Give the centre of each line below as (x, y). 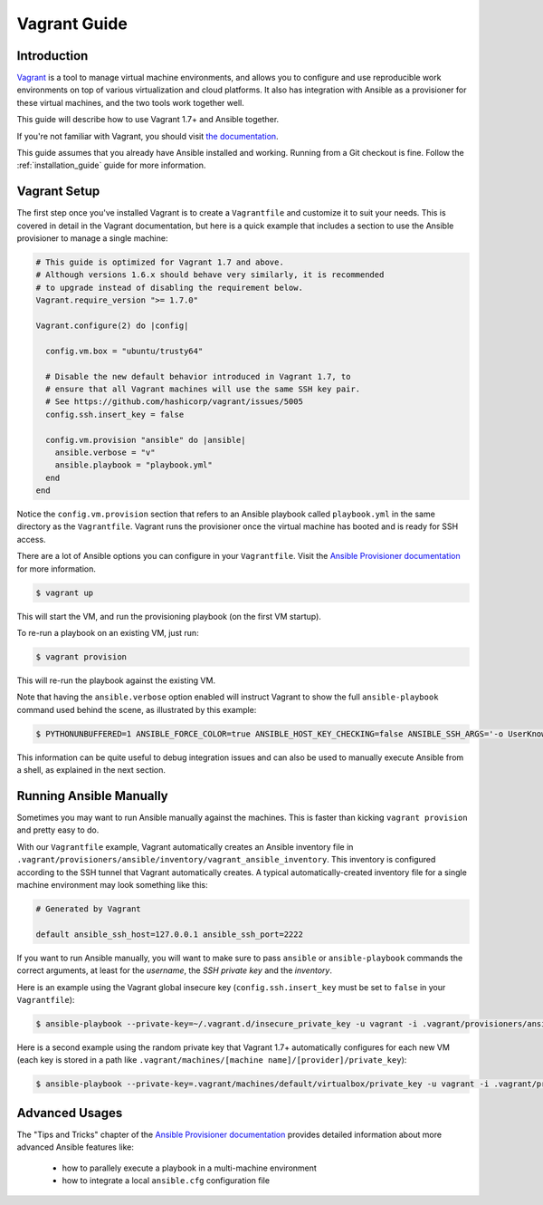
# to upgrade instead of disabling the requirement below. (169, 287)
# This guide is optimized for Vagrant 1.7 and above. (160, 262)
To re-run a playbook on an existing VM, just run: (108, 633)
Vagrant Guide (72, 24)
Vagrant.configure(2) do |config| (112, 326)
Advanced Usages (70, 1113)
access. (31, 539)
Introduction (52, 56)
